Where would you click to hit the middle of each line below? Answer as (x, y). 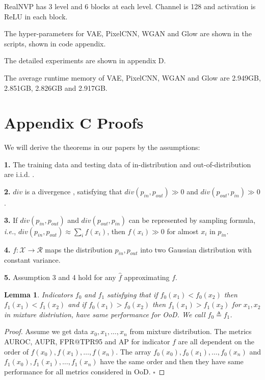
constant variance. (32, 260)
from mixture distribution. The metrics (191, 331)
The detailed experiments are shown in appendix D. (85, 60)
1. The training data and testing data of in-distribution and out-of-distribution (128, 164)
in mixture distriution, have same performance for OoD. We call (105, 314)
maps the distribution (79, 249)
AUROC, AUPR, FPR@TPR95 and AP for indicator (87, 341)
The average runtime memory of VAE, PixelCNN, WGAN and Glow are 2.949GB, (132, 77)
